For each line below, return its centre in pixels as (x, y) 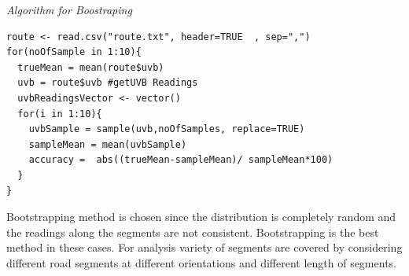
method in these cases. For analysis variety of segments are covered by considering (204, 247)
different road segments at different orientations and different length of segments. (201, 262)
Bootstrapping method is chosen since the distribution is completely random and (201, 217)
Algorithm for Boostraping (69, 9)
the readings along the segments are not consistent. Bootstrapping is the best (193, 232)
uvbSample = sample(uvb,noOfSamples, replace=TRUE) (167, 129)
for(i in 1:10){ (60, 114)
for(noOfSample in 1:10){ (74, 52)
